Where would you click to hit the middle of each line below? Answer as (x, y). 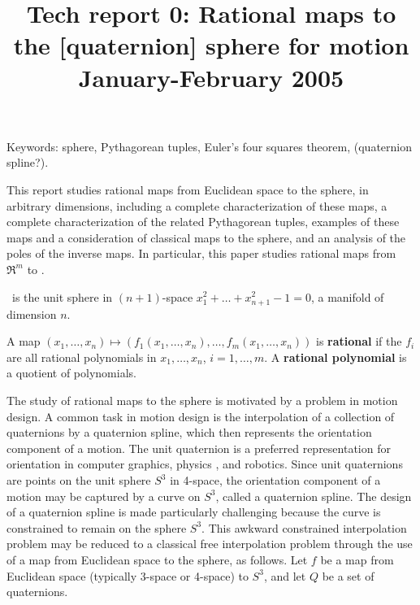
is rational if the (359, 341)
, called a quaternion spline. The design (314, 496)
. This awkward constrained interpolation (304, 527)
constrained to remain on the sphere (97, 527)
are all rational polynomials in (82, 357)
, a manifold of (347, 296)
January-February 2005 (211, 77)
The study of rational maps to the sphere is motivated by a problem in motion (202, 400)
